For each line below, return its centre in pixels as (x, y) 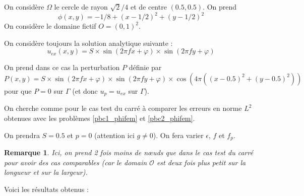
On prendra (22, 135)
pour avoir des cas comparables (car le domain (76, 162)
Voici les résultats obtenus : (46, 189)
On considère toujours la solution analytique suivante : (88, 43)
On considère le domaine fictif (50, 26)
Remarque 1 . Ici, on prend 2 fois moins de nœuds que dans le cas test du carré (129, 152)
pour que (18, 90)
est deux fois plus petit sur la (201, 162)
